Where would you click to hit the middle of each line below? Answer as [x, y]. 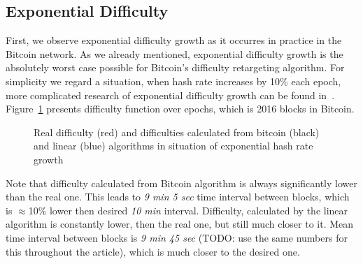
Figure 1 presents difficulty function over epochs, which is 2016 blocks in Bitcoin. [180, 109]
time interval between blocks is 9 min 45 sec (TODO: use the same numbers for [177, 237]
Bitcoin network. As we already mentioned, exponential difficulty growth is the [175, 53]
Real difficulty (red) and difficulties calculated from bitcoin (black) [177, 132]
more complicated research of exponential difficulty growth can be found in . [170, 95]
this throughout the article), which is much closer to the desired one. [153, 251]
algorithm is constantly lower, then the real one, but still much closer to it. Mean [180, 224]
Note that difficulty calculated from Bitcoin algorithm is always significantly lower [181, 183]
